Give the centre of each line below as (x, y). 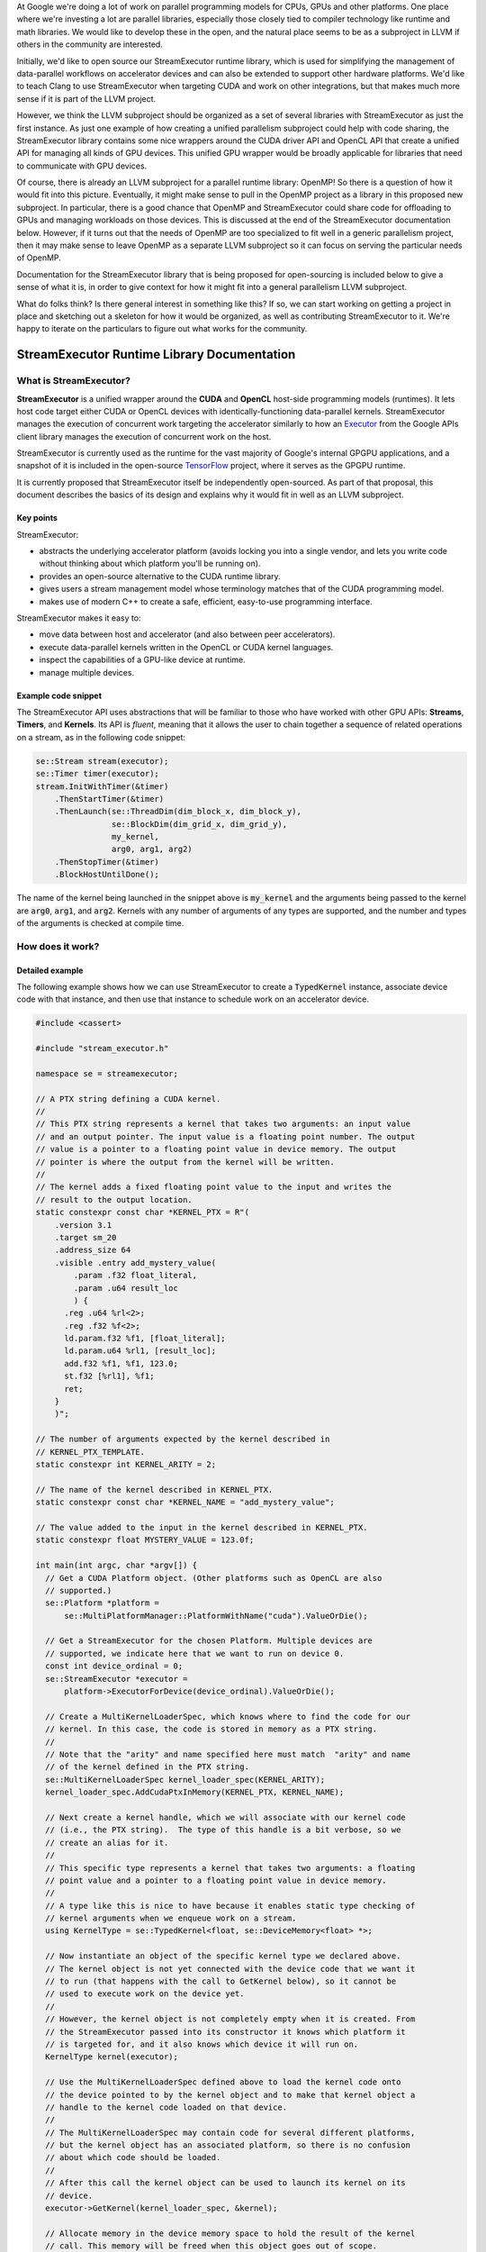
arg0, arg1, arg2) (152, 849)
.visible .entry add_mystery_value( (135, 1262)
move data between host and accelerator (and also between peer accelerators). (187, 634)
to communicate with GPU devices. (82, 166)
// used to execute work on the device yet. (145, 1994)
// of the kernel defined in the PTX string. (147, 1767)
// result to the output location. (114, 1199)
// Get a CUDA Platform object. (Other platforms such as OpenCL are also (214, 1578)
